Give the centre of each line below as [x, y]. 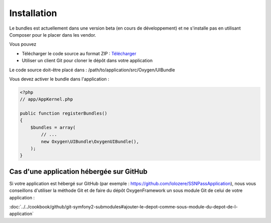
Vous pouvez [23, 44]
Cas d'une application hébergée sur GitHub [78, 172]
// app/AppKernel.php [46, 99]
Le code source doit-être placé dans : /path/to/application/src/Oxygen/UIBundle [92, 70]
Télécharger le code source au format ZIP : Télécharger [79, 53]
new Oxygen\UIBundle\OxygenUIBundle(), [90, 141]
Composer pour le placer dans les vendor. [53, 35]
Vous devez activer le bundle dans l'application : [59, 79]
